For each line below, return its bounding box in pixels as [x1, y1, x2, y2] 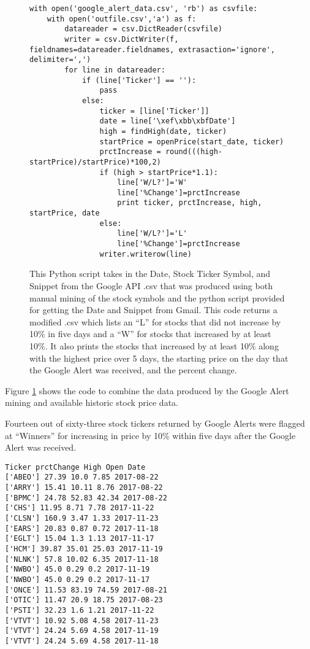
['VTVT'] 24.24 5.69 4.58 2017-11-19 [5, 626, 159, 635]
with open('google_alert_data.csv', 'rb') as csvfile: [29, 4, 258, 13]
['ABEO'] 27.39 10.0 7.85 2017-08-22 [5, 473, 159, 482]
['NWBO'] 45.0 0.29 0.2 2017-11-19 [5, 565, 150, 574]
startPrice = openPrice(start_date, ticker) [99, 137, 284, 146]
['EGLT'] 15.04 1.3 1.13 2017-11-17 [5, 534, 154, 543]
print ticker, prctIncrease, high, [117, 198, 262, 208]
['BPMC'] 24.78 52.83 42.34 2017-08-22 [5, 493, 167, 502]
